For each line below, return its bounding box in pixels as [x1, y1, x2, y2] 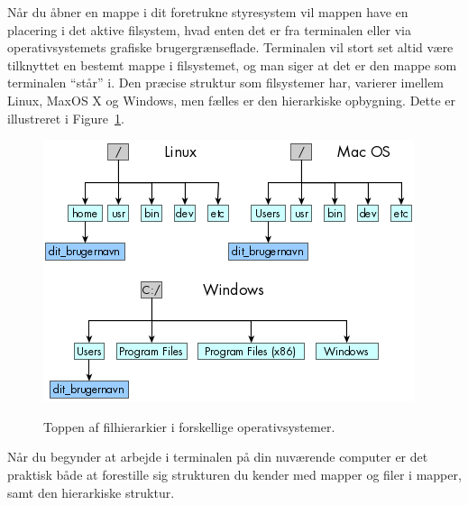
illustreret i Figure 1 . [7, 108, 124, 127]
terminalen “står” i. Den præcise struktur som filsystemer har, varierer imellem [7, 73, 445, 92]
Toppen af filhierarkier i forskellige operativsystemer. [43, 417, 335, 436]
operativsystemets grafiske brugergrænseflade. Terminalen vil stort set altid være [7, 38, 454, 57]
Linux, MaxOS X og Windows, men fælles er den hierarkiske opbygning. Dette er [7, 90, 456, 109]
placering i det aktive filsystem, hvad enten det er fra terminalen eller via [7, 20, 411, 39]
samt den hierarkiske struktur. [7, 482, 175, 501]
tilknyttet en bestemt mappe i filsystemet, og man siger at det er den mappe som [7, 55, 457, 74]
